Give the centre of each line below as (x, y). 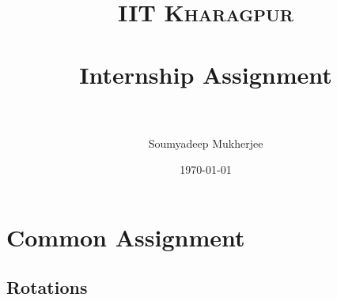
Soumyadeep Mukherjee (206, 143)
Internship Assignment (206, 74)
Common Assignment (126, 237)
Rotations (47, 287)
